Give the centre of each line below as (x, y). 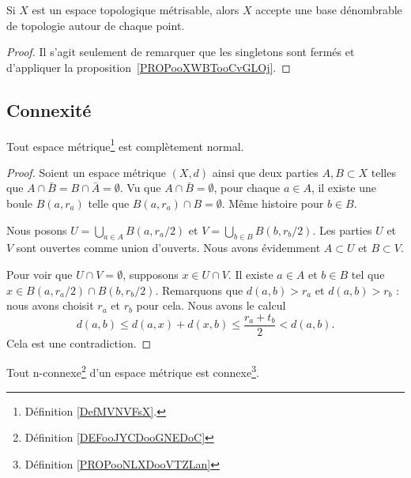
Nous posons (37, 230)
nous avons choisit (50, 305)
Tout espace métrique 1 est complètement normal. (125, 145)
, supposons (151, 274)
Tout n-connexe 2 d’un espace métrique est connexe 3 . (133, 371)
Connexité (49, 109)
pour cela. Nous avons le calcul (211, 305)
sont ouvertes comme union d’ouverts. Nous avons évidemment (168, 248)
